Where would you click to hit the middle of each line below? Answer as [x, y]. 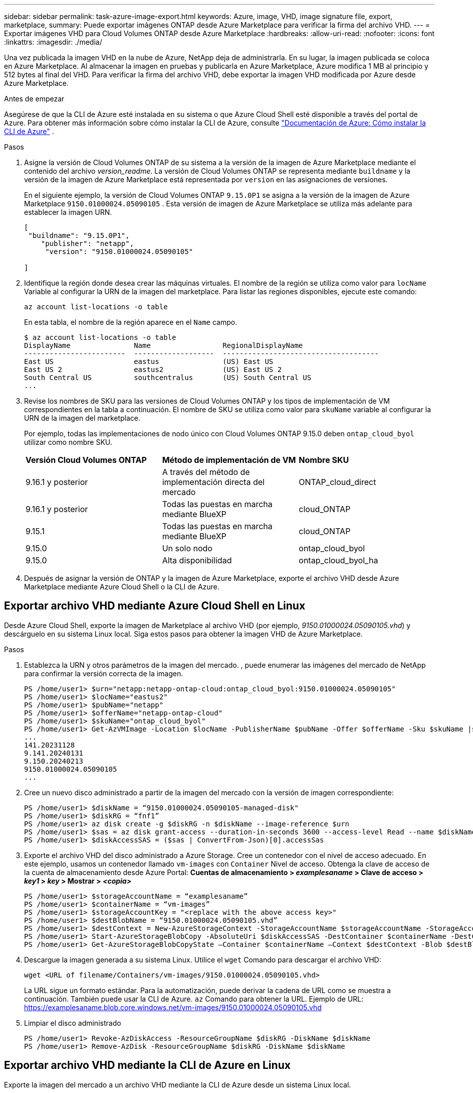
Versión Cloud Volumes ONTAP [86, 460]
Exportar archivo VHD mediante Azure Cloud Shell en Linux [155, 606]
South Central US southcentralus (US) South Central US [168, 378]
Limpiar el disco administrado [73, 1023]
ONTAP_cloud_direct [337, 482]
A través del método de [206, 472]
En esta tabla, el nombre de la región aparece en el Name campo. [131, 322]
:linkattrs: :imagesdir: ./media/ [53, 42]
